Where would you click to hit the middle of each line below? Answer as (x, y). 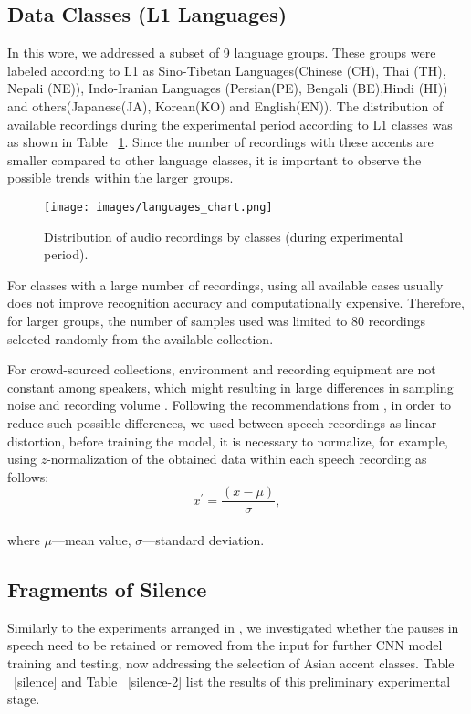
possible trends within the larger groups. (120, 178)
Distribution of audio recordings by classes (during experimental (224, 236)
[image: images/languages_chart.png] (158, 207)
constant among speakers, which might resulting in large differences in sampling (230, 387)
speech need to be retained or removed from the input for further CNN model (225, 645)
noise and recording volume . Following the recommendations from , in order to (229, 405)
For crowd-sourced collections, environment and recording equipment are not (222, 369)
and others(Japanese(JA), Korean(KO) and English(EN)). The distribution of (225, 105)
